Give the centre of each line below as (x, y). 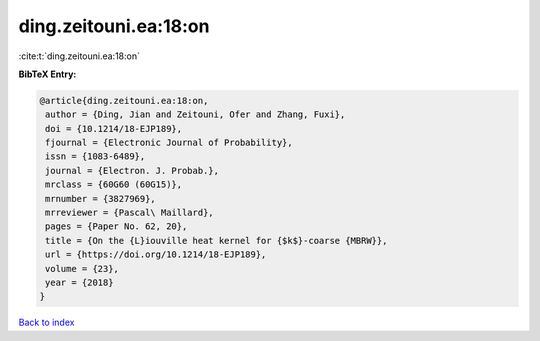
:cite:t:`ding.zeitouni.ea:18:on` (79, 56)
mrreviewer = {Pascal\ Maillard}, (129, 213)
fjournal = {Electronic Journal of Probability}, (169, 143)
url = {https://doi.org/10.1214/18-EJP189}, (156, 254)
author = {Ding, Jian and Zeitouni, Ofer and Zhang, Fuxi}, (195, 114)
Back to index (46, 322)
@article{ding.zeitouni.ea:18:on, (124, 100)
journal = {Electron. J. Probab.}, (132, 170)
